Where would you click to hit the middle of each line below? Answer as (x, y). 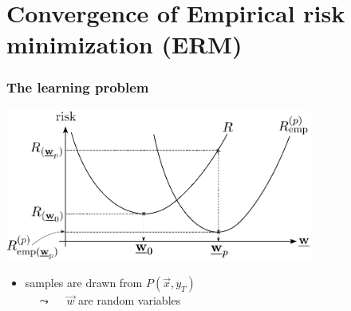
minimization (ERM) (124, 44)
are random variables (130, 300)
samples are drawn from (84, 283)
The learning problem (78, 87)
